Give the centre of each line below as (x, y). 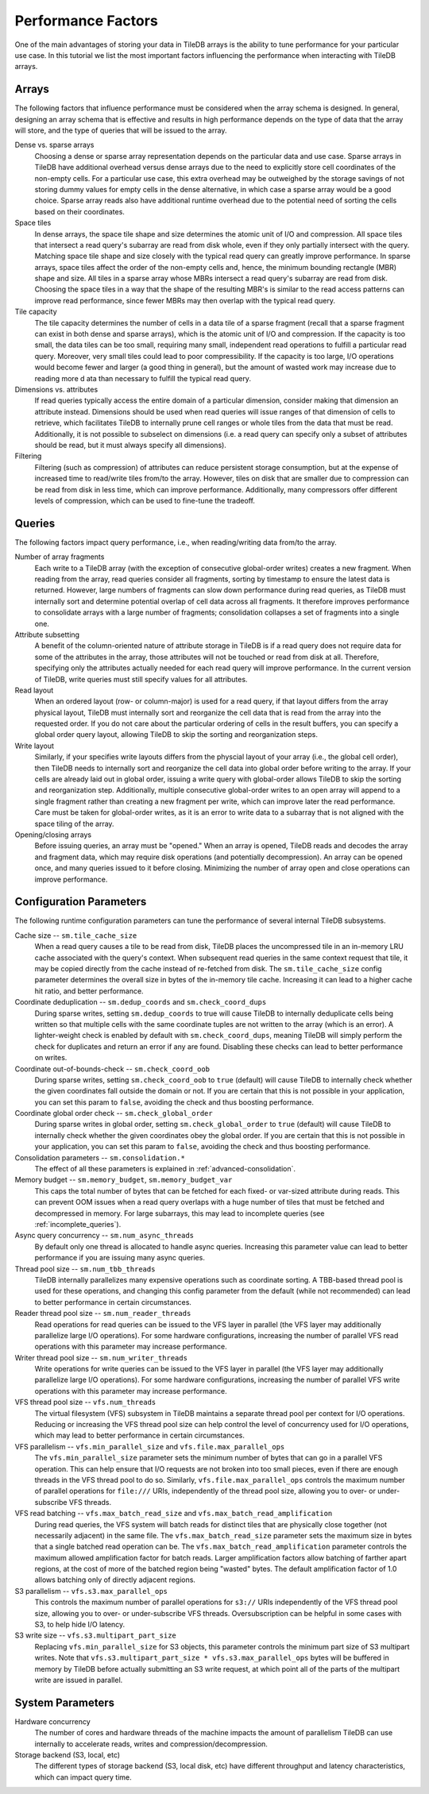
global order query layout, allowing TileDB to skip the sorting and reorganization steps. (176, 735)
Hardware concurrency (52, 1721)
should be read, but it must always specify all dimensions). (130, 445)
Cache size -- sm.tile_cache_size (76, 935)
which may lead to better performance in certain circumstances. (140, 1435)
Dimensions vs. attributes (56, 390)
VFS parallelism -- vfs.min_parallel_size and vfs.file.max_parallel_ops (150, 1446)
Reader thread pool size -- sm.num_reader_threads (103, 1314)
